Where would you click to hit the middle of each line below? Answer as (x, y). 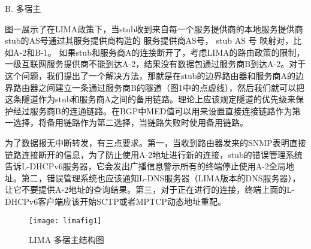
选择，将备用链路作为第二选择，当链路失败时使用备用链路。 (130, 122)
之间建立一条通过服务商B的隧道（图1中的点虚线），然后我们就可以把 (171, 87)
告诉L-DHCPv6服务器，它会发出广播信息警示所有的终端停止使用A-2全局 (145, 166)
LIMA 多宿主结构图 (67, 240)
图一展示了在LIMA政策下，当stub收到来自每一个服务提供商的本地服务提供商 (154, 28)
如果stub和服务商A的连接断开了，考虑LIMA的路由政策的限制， (182, 52)
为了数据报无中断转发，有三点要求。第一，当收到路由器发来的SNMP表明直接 (155, 142)
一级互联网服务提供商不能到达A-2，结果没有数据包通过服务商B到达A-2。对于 (155, 64)
